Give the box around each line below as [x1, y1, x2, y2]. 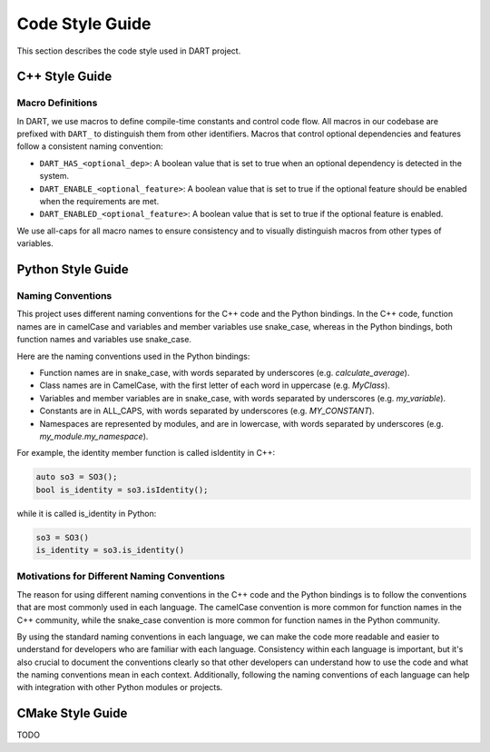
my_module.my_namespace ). [39, 430, 149, 441]
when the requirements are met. [39, 196, 160, 207]
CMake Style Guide [16, 706, 128, 721]
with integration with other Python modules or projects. [16, 682, 223, 693]
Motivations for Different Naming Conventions [16, 570, 226, 583]
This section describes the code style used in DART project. [16, 45, 241, 56]
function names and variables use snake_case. [16, 334, 192, 345]
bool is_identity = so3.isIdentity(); [35, 484, 209, 495]
